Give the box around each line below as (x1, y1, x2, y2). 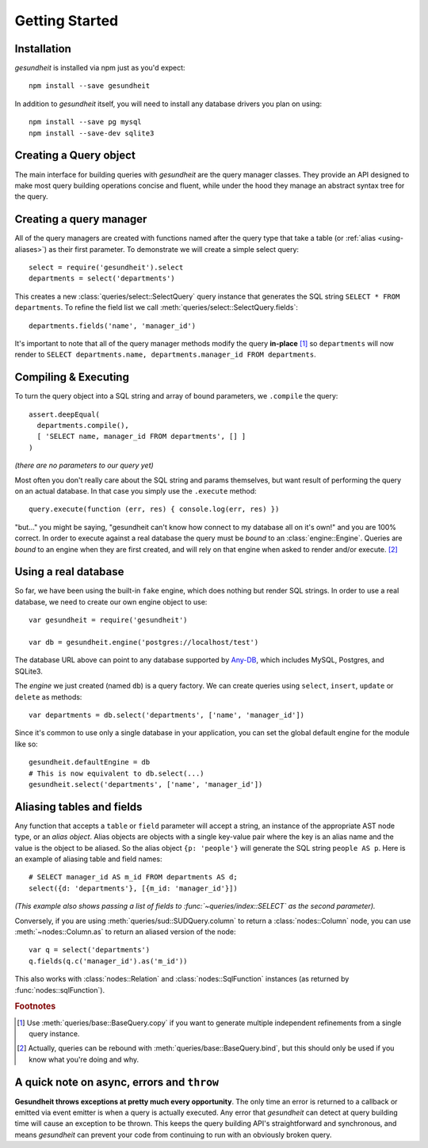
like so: (14, 739, 39, 749)
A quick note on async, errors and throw (14, 1075, 220, 1089)
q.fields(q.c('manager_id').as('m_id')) (29, 956, 188, 966)
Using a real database (14, 565, 124, 578)
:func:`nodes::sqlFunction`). (14, 985, 105, 994)
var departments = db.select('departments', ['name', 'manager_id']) (29, 710, 305, 719)
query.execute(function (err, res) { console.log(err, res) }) (29, 505, 280, 514)
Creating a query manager (14, 212, 147, 226)
